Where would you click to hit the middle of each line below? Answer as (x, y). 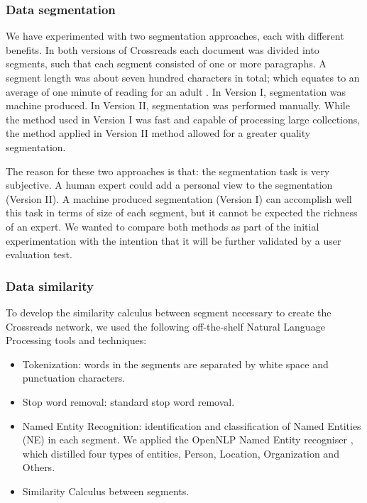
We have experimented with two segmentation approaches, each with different (175, 36)
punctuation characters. (74, 378)
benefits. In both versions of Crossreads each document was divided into (163, 49)
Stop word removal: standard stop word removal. (128, 401)
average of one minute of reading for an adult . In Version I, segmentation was (176, 91)
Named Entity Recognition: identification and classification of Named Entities (192, 425)
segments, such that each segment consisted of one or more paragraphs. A (166, 63)
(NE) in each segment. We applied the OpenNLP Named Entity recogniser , (188, 440)
